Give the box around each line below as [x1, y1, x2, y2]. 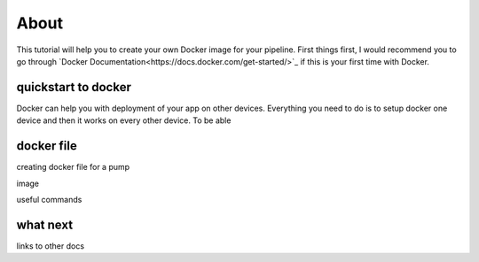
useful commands [16, 194, 82, 204]
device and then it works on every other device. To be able [16, 115, 232, 126]
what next [16, 217, 74, 232]
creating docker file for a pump [16, 162, 130, 173]
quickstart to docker [16, 80, 132, 95]
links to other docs [16, 240, 84, 251]
